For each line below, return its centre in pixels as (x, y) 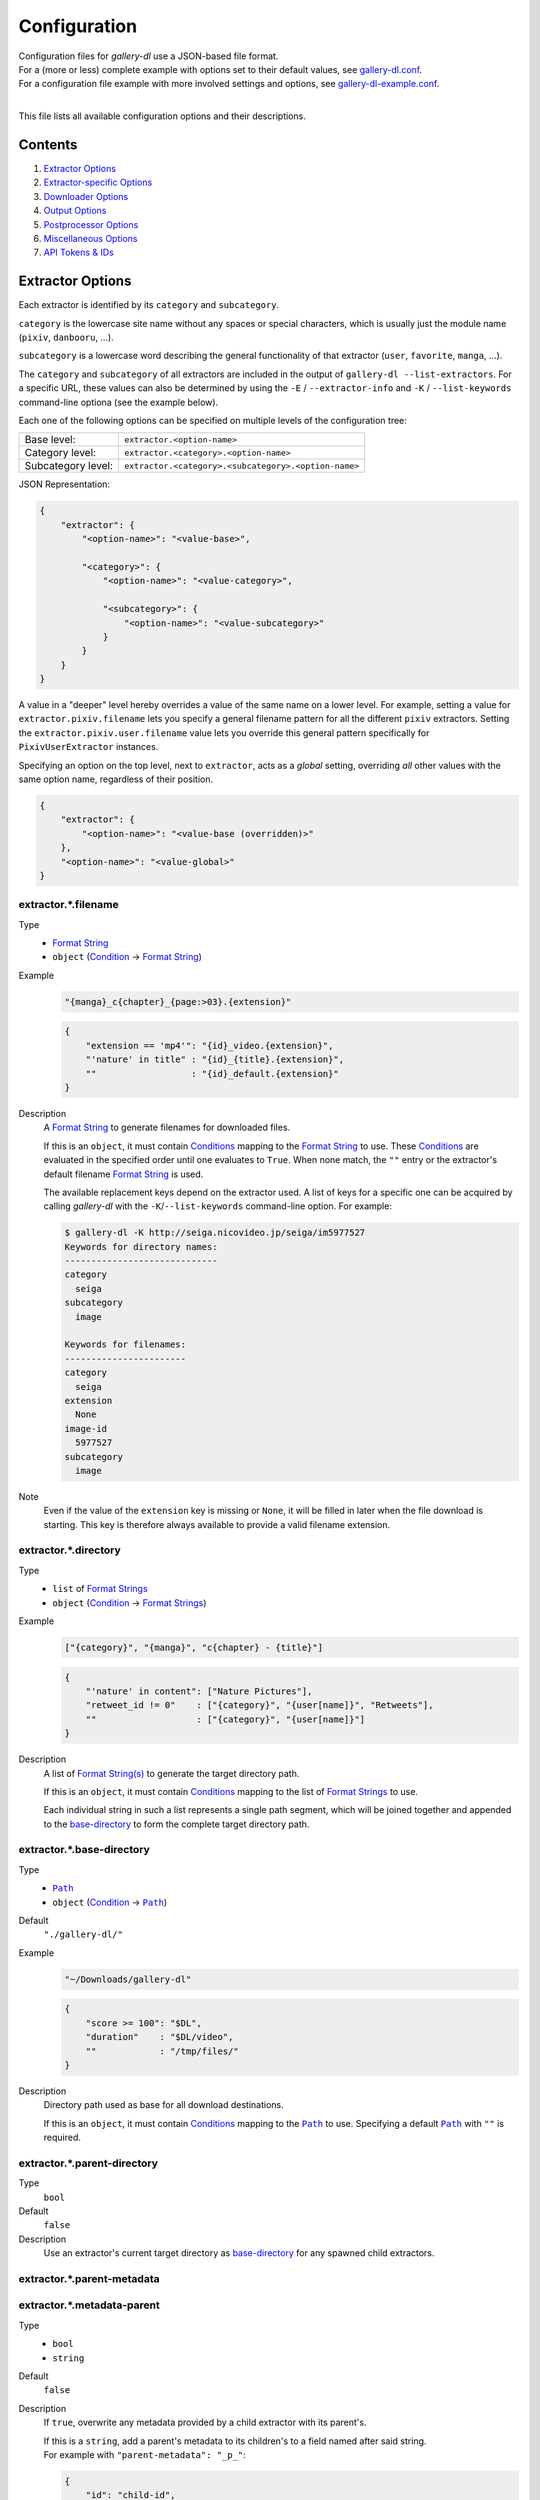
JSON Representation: (64, 484)
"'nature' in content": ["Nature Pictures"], (199, 1691)
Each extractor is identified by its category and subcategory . (149, 305)
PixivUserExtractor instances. (88, 747)
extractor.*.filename (68, 905)
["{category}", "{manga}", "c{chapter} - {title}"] (194, 1647)
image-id (86, 1428)
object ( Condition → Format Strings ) (129, 1602)
